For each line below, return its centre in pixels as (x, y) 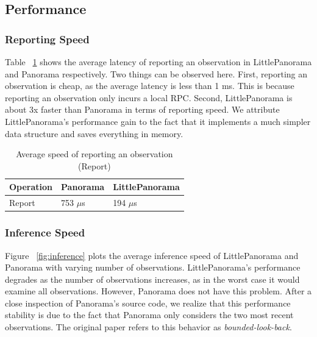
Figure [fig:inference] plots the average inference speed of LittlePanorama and (152, 255)
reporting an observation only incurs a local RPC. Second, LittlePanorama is (149, 97)
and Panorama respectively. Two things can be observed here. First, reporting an (156, 73)
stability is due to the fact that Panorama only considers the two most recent (149, 315)
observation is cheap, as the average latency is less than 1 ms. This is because (150, 86)
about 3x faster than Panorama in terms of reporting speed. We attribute (142, 109)
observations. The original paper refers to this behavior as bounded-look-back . (148, 327)
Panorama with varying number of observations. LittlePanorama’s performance (153, 267)
